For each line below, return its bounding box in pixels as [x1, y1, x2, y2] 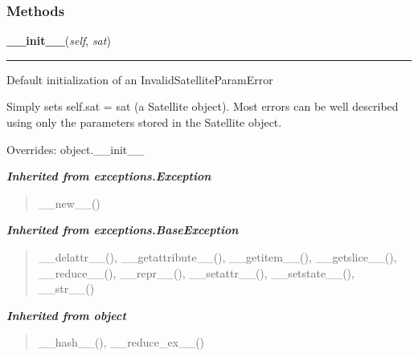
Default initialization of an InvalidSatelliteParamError [6, 71, 273, 87]
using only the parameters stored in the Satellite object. [6, 114, 282, 130]
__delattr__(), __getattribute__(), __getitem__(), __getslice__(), [38, 248, 397, 265]
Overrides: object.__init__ [6, 140, 145, 157]
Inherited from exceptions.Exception [6, 168, 211, 185]
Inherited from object [6, 306, 126, 323]
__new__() [38, 194, 100, 211]
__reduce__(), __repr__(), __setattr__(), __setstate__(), [38, 264, 354, 281]
